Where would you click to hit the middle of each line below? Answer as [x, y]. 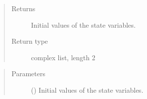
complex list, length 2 [63, 57]
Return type [30, 41]
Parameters [28, 74]
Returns [23, 8]
